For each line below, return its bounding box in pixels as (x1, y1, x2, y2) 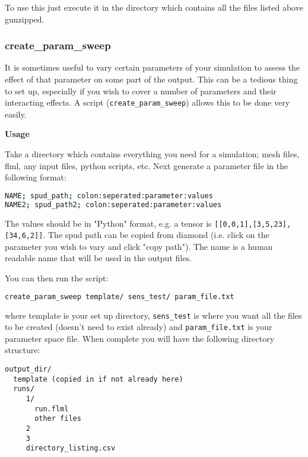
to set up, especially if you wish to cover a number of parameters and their (5, 84, 277, 97)
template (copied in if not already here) (13, 375, 183, 383)
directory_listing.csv (26, 444, 116, 453)
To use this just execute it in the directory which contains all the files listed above (5, 1, 303, 13)
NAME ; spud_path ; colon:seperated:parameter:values (5, 191, 213, 200)
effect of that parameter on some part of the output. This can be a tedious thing (5, 73, 298, 85)
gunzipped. (5, 12, 45, 25)
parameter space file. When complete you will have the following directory (5, 332, 275, 344)
